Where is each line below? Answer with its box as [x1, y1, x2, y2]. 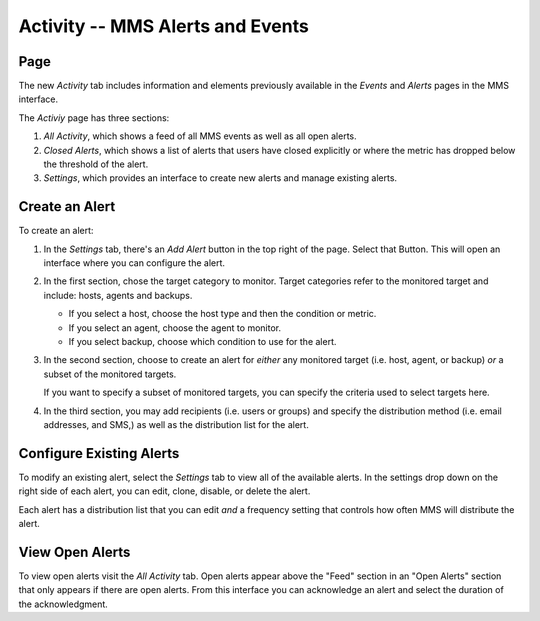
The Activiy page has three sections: [18, 111, 170, 124]
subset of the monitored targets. [43, 368, 177, 380]
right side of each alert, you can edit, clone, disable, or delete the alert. [18, 485, 311, 497]
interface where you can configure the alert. [43, 257, 225, 269]
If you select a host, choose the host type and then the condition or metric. [68, 308, 377, 320]
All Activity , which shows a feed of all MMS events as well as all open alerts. [43, 130, 357, 142]
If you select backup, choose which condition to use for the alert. [68, 336, 337, 348]
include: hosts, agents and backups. [43, 289, 193, 301]
